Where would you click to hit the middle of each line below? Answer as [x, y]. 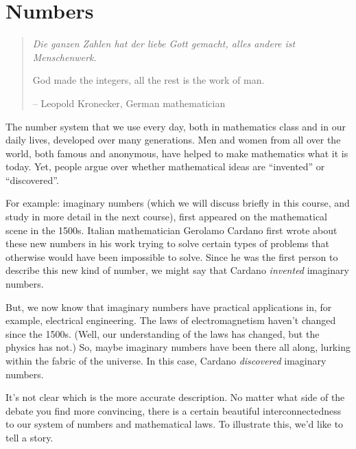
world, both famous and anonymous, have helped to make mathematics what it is [177, 153]
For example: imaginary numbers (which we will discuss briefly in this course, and [178, 203]
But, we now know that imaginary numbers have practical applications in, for [169, 307]
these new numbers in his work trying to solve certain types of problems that [167, 243]
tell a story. [29, 437]
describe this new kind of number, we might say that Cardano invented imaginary [177, 270]
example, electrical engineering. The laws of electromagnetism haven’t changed [171, 320]
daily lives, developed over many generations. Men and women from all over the [173, 140]
